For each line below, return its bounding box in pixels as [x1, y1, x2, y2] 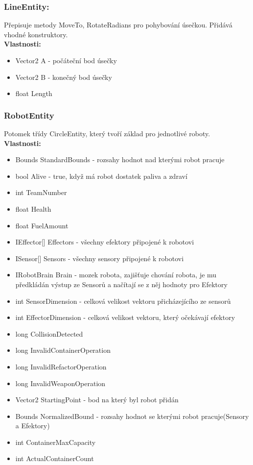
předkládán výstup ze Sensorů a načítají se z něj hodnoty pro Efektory [15, 279, 228, 289]
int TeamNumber [15, 187, 67, 197]
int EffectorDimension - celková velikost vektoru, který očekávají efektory [15, 312, 235, 322]
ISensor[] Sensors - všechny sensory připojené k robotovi [15, 253, 184, 263]
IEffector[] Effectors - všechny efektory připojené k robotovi [15, 237, 194, 247]
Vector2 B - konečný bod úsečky [15, 72, 112, 82]
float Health [15, 203, 51, 214]
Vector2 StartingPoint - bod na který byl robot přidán [15, 394, 179, 405]
